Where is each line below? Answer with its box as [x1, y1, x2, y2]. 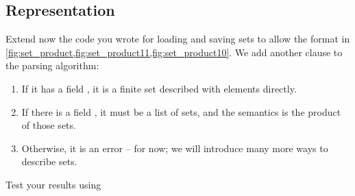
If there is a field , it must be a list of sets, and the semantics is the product [21, 104, 341, 119]
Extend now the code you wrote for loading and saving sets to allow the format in [5, 32, 350, 46]
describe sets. [21, 154, 77, 169]
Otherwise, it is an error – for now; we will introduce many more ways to [21, 140, 328, 155]
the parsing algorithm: [5, 58, 99, 73]
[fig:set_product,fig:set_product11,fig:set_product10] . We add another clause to [5, 45, 343, 59]
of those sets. [21, 118, 76, 132]
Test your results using [5, 177, 101, 191]
